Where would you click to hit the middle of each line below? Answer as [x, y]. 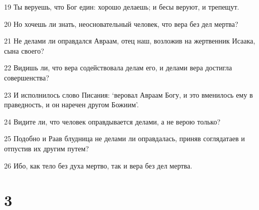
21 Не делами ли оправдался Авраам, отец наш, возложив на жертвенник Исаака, [130, 41]
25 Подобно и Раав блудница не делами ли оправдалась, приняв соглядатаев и [124, 138]
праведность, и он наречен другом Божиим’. [72, 104]
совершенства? [27, 77]
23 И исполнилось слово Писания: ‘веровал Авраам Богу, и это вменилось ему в [128, 94]
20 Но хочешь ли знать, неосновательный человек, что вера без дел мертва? [121, 24]
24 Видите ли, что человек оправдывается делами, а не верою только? [112, 121]
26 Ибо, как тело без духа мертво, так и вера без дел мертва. [98, 165]
